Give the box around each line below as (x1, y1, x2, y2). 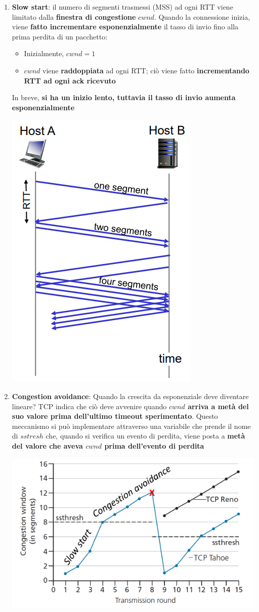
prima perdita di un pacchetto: (12, 31, 108, 41)
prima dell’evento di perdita (104, 440, 204, 451)
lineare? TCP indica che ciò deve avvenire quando (12, 401, 167, 411)
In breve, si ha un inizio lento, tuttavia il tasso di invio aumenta (12, 92, 236, 103)
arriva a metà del (188, 401, 249, 411)
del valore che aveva (12, 440, 83, 451)
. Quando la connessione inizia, (154, 11, 250, 22)
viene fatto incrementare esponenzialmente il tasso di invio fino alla (12, 21, 239, 32)
